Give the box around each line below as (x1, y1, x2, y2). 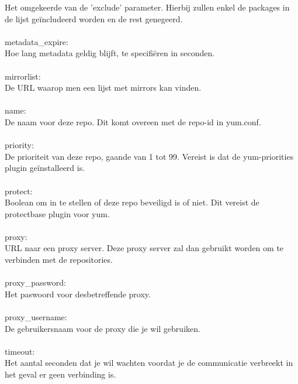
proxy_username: (5, 311, 67, 323)
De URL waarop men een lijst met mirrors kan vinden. (5, 81, 202, 94)
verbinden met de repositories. (5, 253, 113, 266)
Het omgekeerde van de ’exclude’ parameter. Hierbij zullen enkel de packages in (5, 1, 290, 13)
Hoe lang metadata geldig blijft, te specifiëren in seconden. (5, 47, 215, 59)
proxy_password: (5, 276, 66, 289)
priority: (5, 139, 34, 151)
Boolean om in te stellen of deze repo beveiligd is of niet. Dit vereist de (5, 196, 259, 208)
